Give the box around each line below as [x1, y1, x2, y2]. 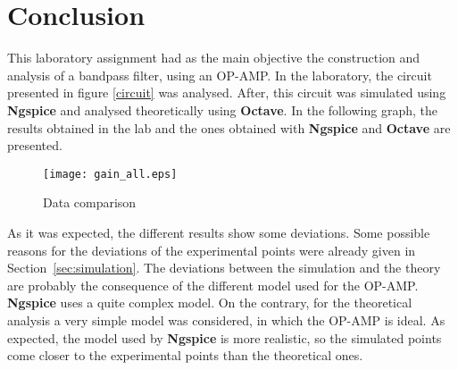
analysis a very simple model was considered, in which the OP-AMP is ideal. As [7, 310, 446, 329]
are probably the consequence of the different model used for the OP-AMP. [7, 275, 419, 294]
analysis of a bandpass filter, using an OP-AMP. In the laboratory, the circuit [7, 65, 432, 84]
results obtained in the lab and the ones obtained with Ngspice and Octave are [7, 118, 451, 137]
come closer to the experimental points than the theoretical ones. [7, 346, 363, 365]
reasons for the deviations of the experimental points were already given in [7, 240, 416, 259]
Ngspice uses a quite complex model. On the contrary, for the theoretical [7, 293, 412, 312]
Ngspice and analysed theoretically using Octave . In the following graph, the [7, 100, 437, 119]
